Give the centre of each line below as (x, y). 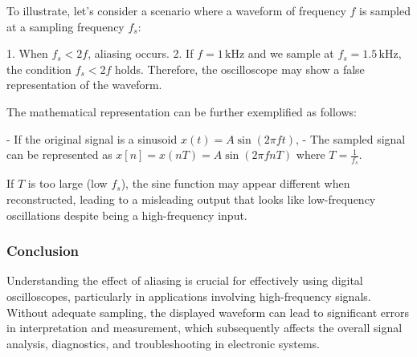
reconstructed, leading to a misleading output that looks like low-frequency (191, 199)
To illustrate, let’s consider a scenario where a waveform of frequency (176, 10)
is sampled (385, 10)
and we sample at (291, 53)
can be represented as (59, 154)
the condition (39, 69)
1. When (27, 53)
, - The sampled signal (351, 138)
